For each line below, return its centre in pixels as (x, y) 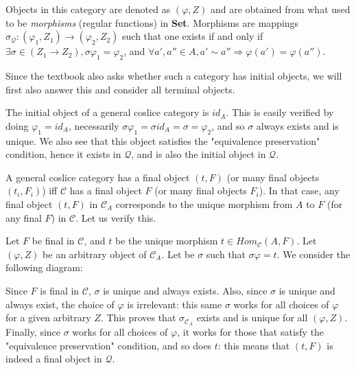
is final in (60, 290)
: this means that (254, 345)
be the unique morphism (166, 241)
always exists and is (297, 125)
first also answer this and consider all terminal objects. (120, 89)
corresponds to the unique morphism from (204, 204)
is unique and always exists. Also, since (185, 290)
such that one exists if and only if (193, 36)
